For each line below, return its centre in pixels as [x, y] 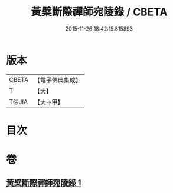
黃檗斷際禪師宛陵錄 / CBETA [99, 12]
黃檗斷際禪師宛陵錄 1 [44, 183]
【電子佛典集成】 [58, 80]
